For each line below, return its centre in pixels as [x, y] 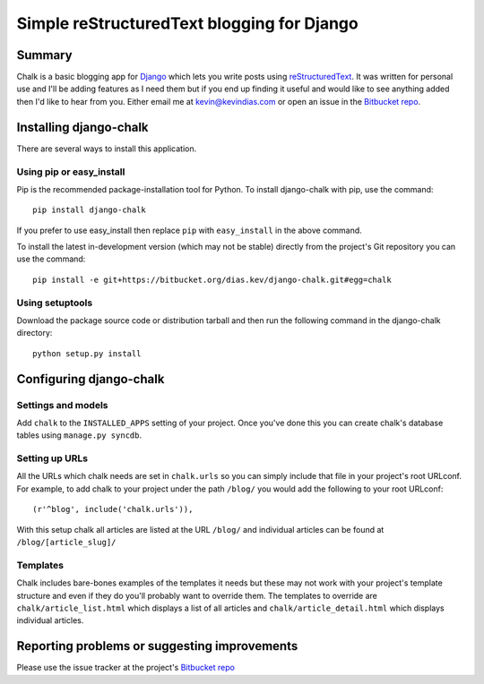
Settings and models [62, 405]
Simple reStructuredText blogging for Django [187, 23]
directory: [35, 333]
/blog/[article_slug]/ [66, 543]
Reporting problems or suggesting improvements [157, 646]
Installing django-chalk [82, 127]
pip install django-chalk [90, 210]
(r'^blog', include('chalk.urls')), [113, 509]
